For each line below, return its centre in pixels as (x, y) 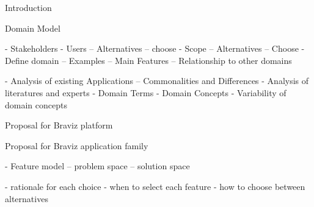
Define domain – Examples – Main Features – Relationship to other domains (148, 60)
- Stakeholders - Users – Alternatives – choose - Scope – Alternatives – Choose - (155, 48)
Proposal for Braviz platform (59, 125)
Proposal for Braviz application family (77, 145)
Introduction (28, 7)
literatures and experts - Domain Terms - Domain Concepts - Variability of (146, 92)
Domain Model (33, 28)
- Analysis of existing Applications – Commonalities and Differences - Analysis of (157, 81)
